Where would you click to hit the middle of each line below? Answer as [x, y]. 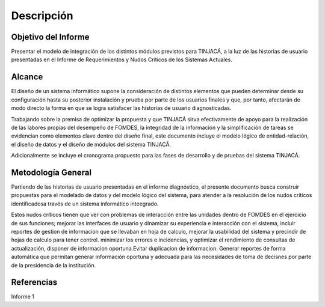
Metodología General [51, 172]
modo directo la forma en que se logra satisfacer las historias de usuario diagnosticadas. [121, 108]
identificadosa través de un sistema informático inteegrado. [85, 204]
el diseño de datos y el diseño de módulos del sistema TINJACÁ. [91, 144]
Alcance [27, 77]
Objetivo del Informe [50, 37]
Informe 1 [23, 297]
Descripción [42, 16]
